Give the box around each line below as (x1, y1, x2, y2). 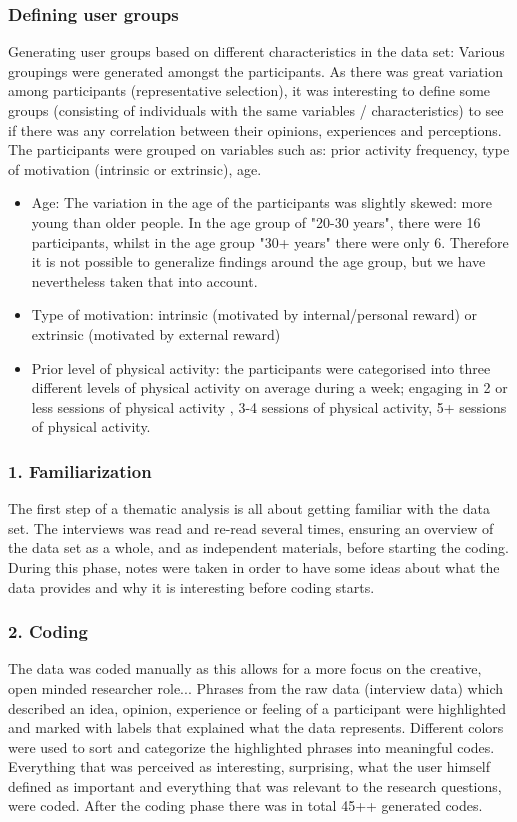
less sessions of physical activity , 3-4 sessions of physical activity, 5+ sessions (31, 396, 507, 417)
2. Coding (8, 619, 88, 644)
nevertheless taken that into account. (31, 270, 258, 291)
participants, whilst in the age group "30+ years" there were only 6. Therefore (31, 231, 509, 252)
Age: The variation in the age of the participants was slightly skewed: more (31, 192, 492, 213)
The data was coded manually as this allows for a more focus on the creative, (8, 658, 482, 679)
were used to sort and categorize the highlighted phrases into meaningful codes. (8, 736, 495, 757)
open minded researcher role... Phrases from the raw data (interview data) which (8, 677, 504, 698)
